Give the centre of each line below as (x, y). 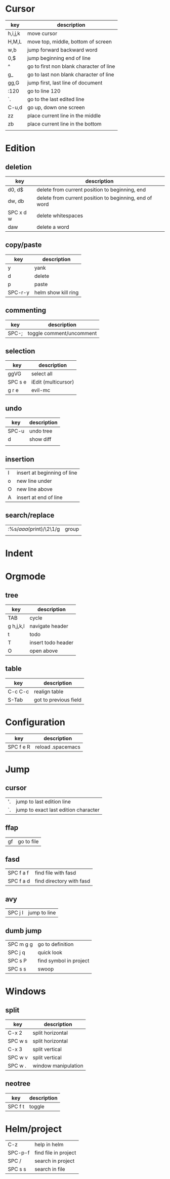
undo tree (41, 431)
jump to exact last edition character (58, 810)
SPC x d (17, 212)
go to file (28, 841)
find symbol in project (63, 961)
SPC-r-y (18, 292)
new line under (34, 481)
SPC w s (18, 1041)
